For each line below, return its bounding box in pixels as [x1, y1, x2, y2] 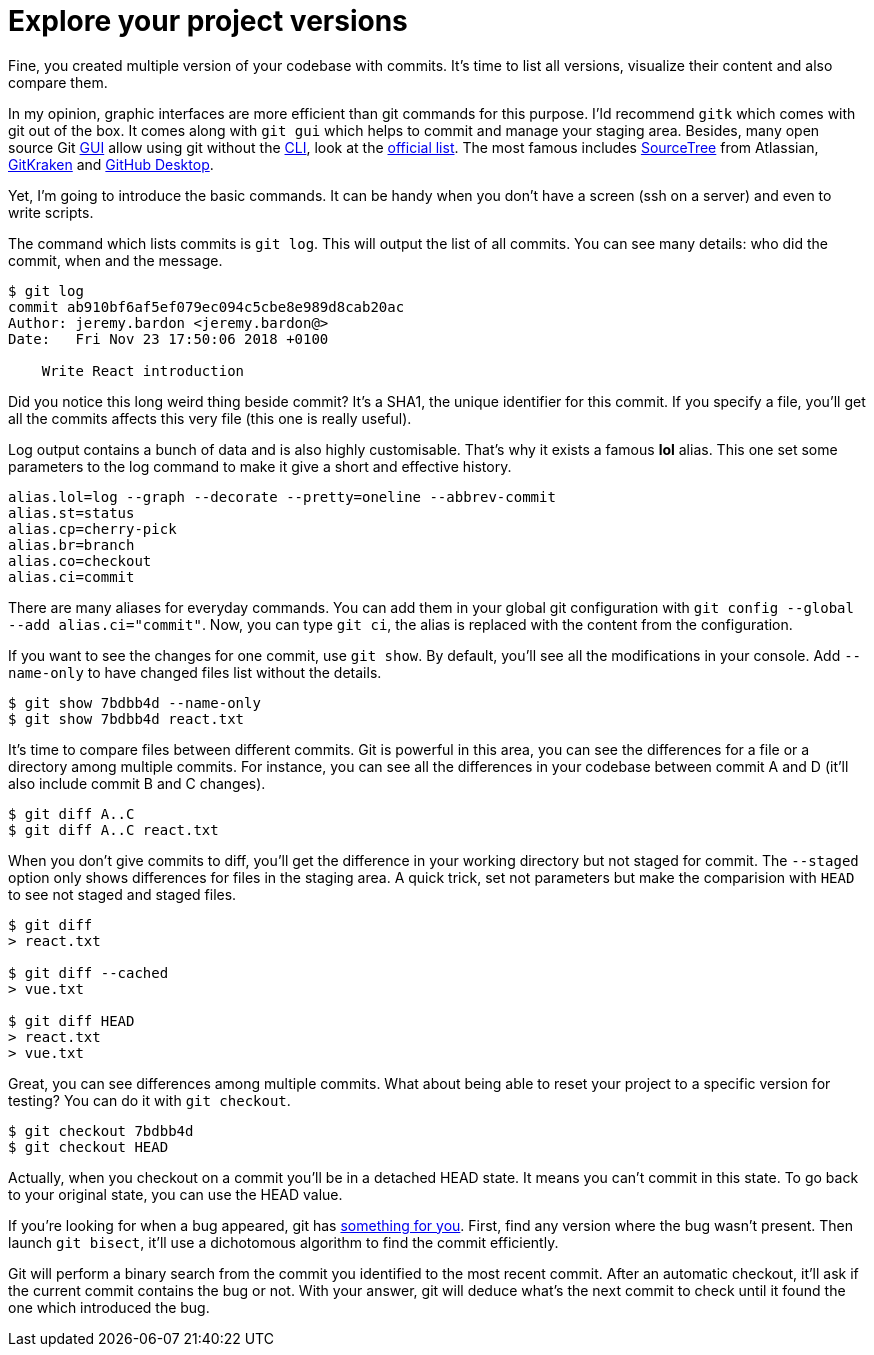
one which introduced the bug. [8, 1298, 210, 1316]
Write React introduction [41, 362, 245, 379]
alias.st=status [8, 504, 135, 521]
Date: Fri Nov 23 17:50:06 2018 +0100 [8, 330, 329, 347]
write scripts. [8, 203, 94, 221]
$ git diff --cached [8, 964, 169, 981]
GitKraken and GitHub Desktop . [8, 155, 214, 173]
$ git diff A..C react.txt [8, 821, 219, 838]
